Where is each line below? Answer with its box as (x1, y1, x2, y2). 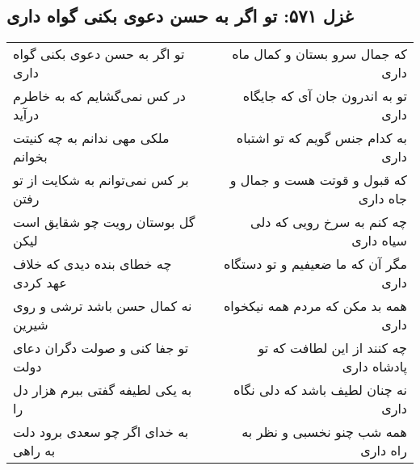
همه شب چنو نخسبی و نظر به (241, 422, 407, 442)
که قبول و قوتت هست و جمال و (229, 170, 407, 190)
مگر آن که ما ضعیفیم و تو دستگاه (224, 254, 407, 274)
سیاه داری (351, 231, 407, 250)
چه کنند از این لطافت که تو (258, 338, 407, 358)
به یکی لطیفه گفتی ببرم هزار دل (13, 380, 192, 400)
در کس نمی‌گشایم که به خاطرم (13, 86, 186, 106)
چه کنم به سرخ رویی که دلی (250, 212, 407, 232)
